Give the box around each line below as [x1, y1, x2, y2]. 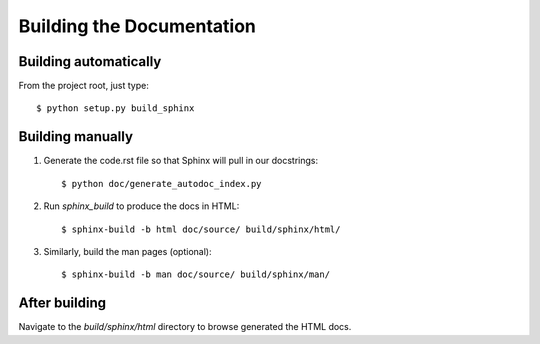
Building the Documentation [18, 15, 257, 37]
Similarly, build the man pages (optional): [43, 245, 212, 257]
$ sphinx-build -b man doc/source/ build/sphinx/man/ [61, 269, 330, 280]
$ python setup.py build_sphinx [36, 103, 195, 114]
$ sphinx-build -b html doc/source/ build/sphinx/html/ [61, 223, 341, 235]
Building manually [18, 128, 134, 145]
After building [18, 295, 107, 312]
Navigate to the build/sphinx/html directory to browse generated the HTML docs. [18, 321, 352, 333]
